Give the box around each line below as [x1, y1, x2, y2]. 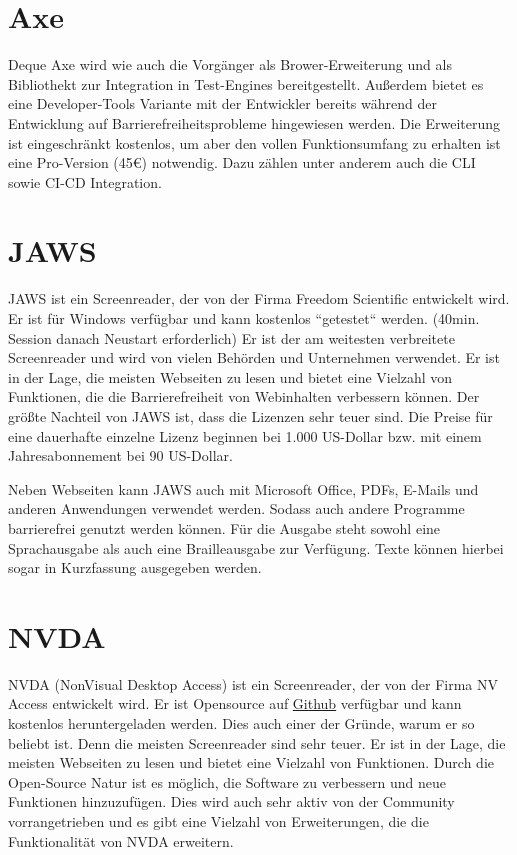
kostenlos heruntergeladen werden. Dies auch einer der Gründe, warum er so [8, 713, 475, 734]
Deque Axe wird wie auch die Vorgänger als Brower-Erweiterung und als [8, 54, 452, 75]
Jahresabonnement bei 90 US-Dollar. [8, 445, 233, 466]
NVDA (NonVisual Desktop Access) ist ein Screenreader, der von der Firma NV [8, 673, 498, 694]
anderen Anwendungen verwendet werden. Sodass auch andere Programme [8, 498, 465, 519]
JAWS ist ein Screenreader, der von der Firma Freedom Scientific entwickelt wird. [8, 288, 510, 309]
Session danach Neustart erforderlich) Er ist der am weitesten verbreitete [8, 327, 455, 348]
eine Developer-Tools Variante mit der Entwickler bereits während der [8, 93, 437, 114]
